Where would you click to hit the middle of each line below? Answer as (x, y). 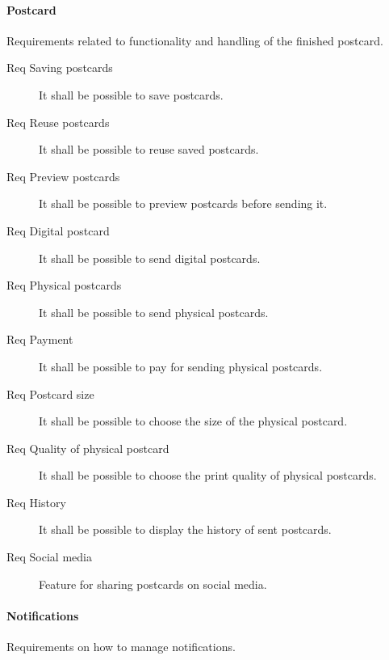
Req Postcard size (50, 393)
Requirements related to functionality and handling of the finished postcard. (195, 40)
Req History (36, 502)
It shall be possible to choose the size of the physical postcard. (193, 421)
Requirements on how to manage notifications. (121, 647)
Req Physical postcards (64, 285)
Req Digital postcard (58, 230)
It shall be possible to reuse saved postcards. (149, 149)
